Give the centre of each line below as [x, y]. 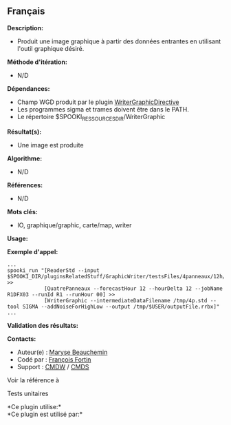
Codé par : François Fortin [54, 359]
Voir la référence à [33, 380]
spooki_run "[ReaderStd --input [53, 270]
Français [26, 11]
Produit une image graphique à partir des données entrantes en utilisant [119, 41]
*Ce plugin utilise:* [34, 406]
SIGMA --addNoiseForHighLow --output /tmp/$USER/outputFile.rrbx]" [121, 307]
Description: [25, 28]
